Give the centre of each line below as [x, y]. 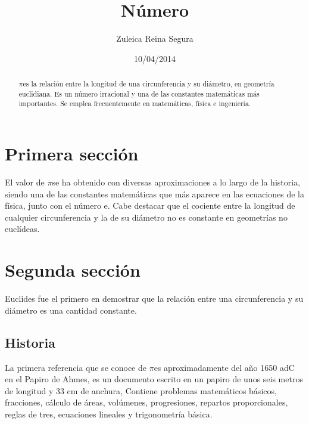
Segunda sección [73, 270]
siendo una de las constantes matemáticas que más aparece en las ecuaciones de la [154, 194]
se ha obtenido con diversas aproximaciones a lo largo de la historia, [176, 182]
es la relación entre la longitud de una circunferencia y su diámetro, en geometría [149, 84]
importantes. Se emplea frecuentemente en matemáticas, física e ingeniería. [135, 103]
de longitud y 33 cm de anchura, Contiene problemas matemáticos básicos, [141, 390]
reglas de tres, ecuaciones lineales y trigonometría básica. [109, 414]
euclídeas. [22, 229]
